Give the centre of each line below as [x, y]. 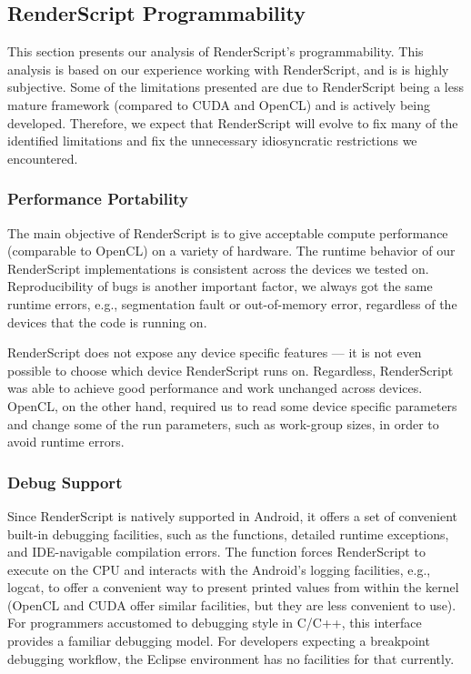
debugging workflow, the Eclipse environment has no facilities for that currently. [231, 658]
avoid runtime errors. [66, 442]
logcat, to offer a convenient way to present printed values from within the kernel [233, 587]
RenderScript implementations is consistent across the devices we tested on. [218, 268]
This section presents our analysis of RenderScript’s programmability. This [215, 51]
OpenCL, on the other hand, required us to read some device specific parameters [232, 405]
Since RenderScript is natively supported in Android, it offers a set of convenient [232, 515]
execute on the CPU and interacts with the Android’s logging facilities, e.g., [219, 569]
